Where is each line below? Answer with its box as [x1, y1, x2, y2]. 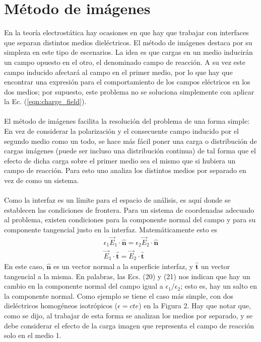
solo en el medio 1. [4, 330, 61, 340]
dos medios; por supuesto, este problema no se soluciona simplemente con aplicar [4, 86, 254, 97]
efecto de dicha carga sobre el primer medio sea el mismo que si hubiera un [4, 155, 236, 165]
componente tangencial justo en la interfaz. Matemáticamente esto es [4, 224, 217, 234]
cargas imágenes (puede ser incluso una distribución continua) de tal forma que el [4, 145, 256, 156]
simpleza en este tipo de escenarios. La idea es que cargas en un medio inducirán [4, 47, 253, 57]
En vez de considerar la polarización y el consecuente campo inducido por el [4, 126, 239, 136]
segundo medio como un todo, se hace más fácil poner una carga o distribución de [4, 135, 257, 146]
